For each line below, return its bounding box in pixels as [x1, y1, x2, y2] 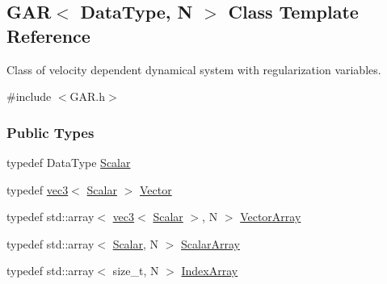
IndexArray [181, 262, 238, 279]
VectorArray [240, 208, 301, 225]
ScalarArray [181, 235, 240, 252]
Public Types [6, 122, 95, 142]
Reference [6, 23, 90, 48]
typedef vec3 [6, 181, 69, 198]
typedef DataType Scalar [6, 154, 131, 170]
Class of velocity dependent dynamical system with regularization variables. [6, 61, 381, 77]
